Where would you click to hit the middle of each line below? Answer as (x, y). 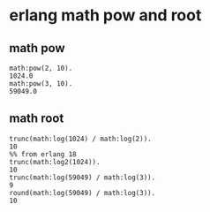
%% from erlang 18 (43, 154)
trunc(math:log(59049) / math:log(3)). (82, 178)
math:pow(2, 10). (41, 68)
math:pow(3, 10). (41, 84)
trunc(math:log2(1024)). (55, 162)
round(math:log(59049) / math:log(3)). (82, 193)
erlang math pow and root (105, 15)
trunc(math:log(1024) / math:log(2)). (80, 139)
